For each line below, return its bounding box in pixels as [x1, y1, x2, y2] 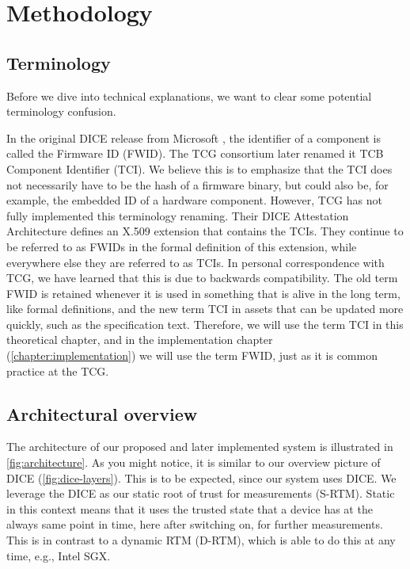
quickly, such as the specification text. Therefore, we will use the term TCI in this [6, 315, 404, 332]
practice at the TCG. [6, 362, 109, 379]
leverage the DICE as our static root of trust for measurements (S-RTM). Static [6, 485, 395, 502]
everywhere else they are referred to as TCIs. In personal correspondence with [6, 254, 385, 270]
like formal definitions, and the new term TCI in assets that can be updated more [6, 300, 404, 317]
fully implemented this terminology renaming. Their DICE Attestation [6, 207, 349, 223]
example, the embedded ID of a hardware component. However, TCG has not [6, 192, 382, 208]
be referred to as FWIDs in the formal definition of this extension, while [6, 238, 357, 254]
